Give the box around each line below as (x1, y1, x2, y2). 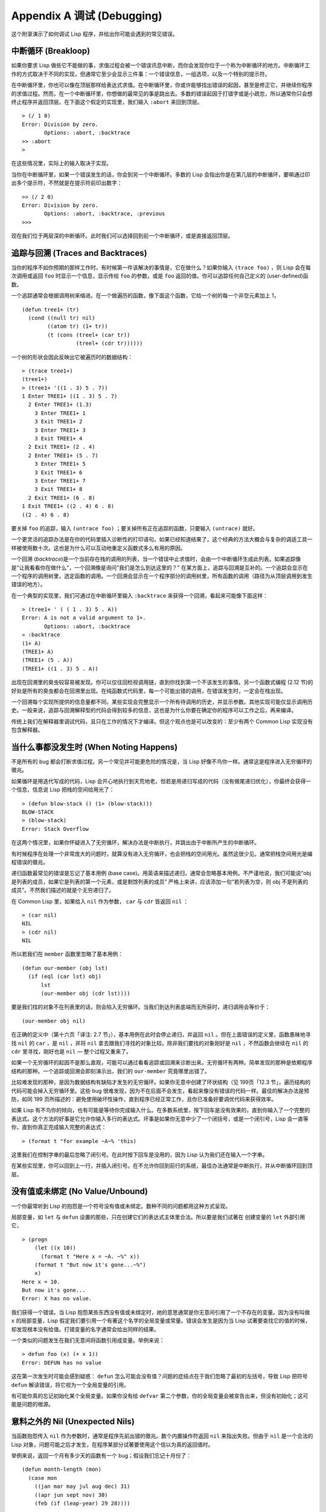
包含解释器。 (11, 726, 43, 734)
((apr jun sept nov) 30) (34, 1491, 108, 1498)
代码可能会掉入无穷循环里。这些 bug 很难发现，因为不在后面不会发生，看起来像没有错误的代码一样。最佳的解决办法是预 (11, 1087, 310, 1094)
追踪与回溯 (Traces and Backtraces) (11, 248, 147, 258)
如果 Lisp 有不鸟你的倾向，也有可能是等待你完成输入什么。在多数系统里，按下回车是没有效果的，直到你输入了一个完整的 (11, 1107, 310, 1114)
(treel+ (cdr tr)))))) (75, 340, 143, 347)
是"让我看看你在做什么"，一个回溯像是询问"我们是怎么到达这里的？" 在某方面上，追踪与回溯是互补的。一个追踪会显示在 (11, 564, 308, 571)
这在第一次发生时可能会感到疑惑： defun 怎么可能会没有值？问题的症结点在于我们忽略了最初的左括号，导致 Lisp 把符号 (11, 1373, 308, 1380)
